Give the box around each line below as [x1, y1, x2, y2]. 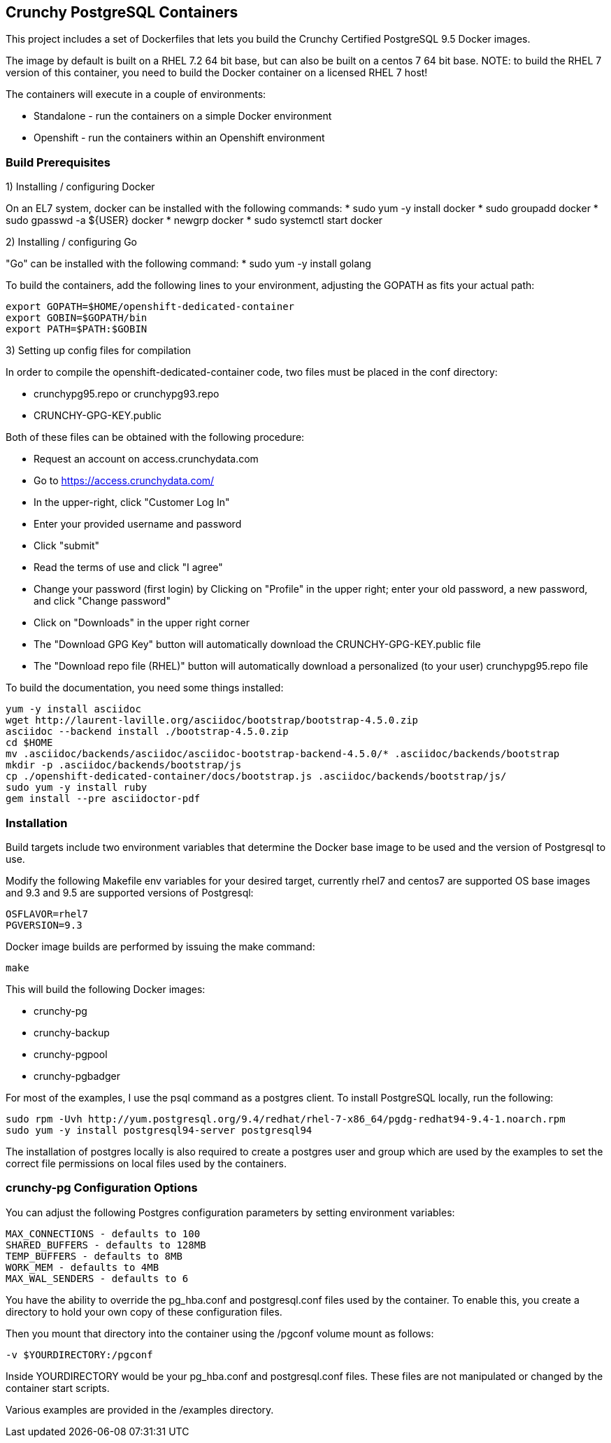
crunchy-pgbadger [34, 1069, 120, 1082]
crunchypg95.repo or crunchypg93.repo [34, 388, 220, 400]
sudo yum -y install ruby [6, 782, 148, 794]
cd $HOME [6, 737, 53, 749]
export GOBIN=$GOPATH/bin [6, 312, 148, 324]
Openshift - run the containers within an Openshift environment [34, 132, 325, 144]
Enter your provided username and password [34, 518, 242, 530]
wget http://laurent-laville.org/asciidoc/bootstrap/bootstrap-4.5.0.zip [6, 715, 419, 726]
